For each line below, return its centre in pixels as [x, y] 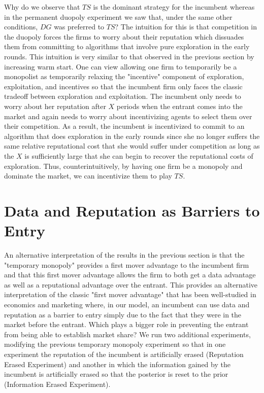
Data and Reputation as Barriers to [132, 210]
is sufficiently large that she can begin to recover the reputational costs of [139, 155]
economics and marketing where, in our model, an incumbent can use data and [127, 304]
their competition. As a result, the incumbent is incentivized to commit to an [124, 126]
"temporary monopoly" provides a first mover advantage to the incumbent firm [127, 264]
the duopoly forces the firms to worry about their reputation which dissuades [124, 36]
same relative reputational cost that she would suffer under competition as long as [132, 146]
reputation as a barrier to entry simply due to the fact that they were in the [123, 314]
